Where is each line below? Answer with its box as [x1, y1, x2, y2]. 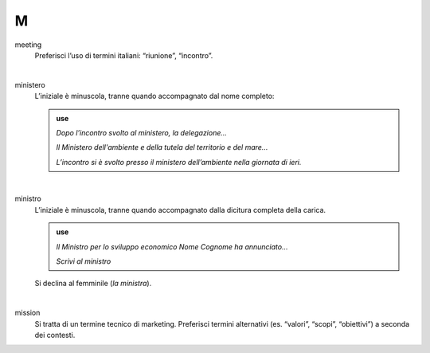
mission [14, 308, 41, 318]
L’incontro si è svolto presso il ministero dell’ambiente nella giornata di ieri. [56, 157, 302, 167]
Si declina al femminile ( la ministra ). [34, 279, 152, 288]
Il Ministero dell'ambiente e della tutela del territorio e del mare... [56, 143, 268, 152]
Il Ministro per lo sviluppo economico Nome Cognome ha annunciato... [56, 241, 288, 251]
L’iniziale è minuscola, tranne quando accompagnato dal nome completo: [34, 92, 275, 101]
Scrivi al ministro [56, 257, 111, 266]
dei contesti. [34, 330, 76, 339]
